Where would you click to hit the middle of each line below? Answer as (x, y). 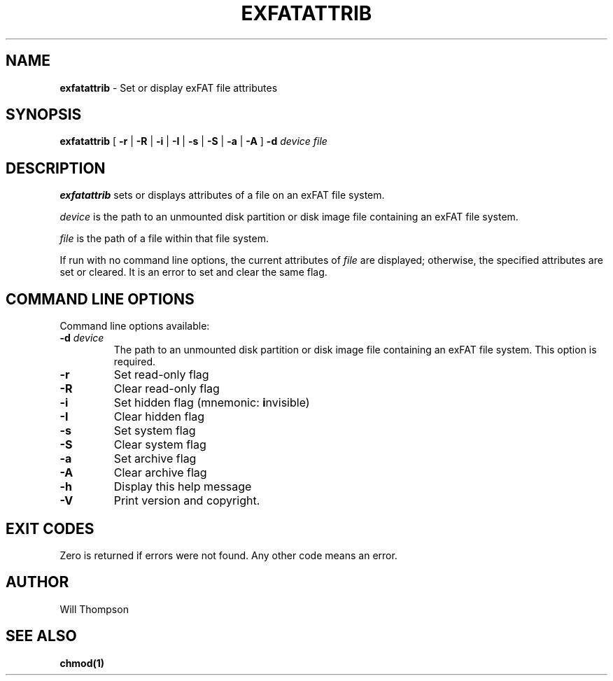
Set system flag (155, 431)
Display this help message (183, 487)
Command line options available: (135, 326)
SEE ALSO (41, 636)
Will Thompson (94, 609)
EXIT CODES (50, 528)
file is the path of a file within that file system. (164, 239)
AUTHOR (37, 582)
